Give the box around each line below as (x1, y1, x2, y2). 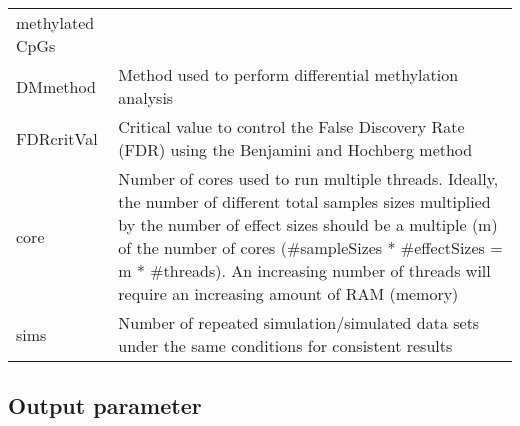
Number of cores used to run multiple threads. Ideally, (118, 167, 499, 190)
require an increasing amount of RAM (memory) (118, 282, 459, 305)
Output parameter (8, 390, 202, 421)
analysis (118, 86, 174, 109)
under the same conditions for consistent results (118, 334, 453, 357)
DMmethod (16, 74, 96, 98)
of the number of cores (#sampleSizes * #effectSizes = (118, 236, 503, 259)
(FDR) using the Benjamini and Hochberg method (118, 138, 473, 161)
